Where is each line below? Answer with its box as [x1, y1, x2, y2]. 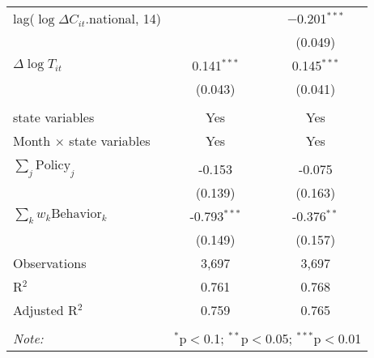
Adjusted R [13, 300, 78, 319]
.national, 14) [85, 9, 161, 28]
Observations [13, 254, 87, 272]
